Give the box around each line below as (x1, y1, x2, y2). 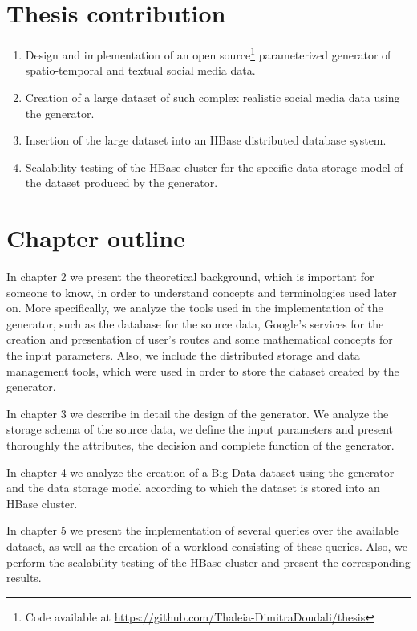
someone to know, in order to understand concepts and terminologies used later (6, 283, 397, 300)
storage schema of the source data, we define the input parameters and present (6, 421, 393, 438)
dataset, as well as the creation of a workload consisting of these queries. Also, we (6, 537, 407, 554)
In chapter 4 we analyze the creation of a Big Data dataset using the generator (6, 463, 395, 480)
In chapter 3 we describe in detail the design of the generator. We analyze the (6, 405, 389, 421)
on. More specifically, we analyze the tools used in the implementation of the (6, 299, 383, 316)
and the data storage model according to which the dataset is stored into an (6, 479, 380, 496)
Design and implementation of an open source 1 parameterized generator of (25, 44, 391, 63)
